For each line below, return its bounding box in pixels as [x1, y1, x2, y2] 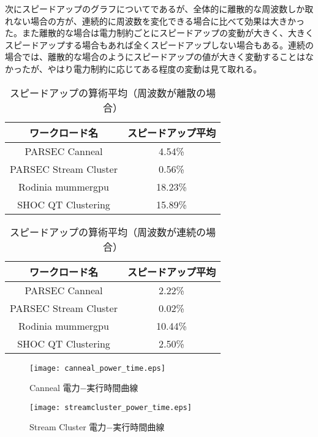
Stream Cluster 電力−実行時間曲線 [29, 420, 165, 433]
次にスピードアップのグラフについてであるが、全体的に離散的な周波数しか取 [5, 2, 314, 15]
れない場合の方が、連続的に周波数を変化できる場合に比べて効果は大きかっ [5, 14, 305, 27]
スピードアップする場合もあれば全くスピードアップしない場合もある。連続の [5, 38, 314, 51]
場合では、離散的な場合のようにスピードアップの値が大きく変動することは [5, 50, 305, 63]
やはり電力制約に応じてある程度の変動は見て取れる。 [47, 62, 262, 75]
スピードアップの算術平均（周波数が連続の [9, 224, 206, 239]
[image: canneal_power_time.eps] [29, 363, 165, 373]
